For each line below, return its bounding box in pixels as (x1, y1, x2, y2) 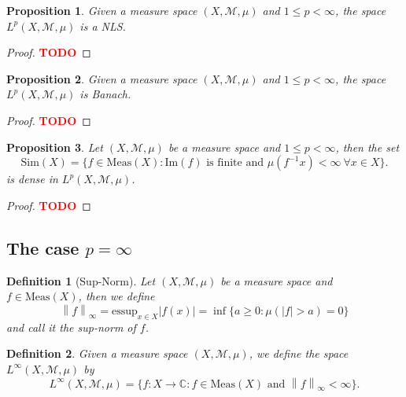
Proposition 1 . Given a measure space (6, 2, 197, 18)
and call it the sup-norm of (6, 318, 136, 335)
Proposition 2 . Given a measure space (6, 70, 197, 86)
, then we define (78, 288, 155, 304)
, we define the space (249, 345, 349, 362)
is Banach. (79, 86, 131, 102)
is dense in (6, 171, 58, 187)
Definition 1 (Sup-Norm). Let (6, 272, 156, 289)
